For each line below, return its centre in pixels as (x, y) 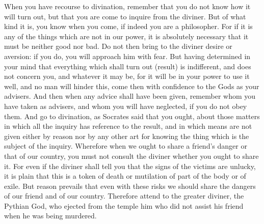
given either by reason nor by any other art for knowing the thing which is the (127, 136)
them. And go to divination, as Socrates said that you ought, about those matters (132, 116)
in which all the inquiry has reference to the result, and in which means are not (128, 126)
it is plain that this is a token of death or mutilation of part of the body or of (125, 176)
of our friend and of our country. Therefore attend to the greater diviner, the (124, 196)
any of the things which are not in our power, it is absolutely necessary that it (126, 36)
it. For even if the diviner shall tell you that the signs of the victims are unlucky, (130, 166)
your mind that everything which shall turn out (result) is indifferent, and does (128, 66)
